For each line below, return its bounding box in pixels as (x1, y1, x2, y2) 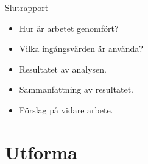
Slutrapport (5, 1, 49, 13)
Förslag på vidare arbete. (19, 103, 113, 116)
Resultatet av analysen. (19, 62, 107, 75)
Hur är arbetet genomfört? (19, 21, 119, 34)
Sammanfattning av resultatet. (19, 83, 133, 96)
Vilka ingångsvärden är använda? (19, 42, 143, 55)
